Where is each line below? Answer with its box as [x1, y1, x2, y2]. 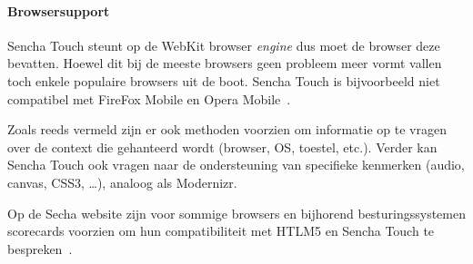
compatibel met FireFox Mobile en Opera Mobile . [7, 89, 291, 108]
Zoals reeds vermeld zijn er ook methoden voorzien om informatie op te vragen [7, 120, 447, 139]
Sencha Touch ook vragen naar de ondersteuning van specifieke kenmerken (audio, [7, 155, 465, 174]
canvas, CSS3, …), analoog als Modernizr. [7, 172, 237, 191]
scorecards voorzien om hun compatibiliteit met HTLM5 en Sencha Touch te [7, 221, 435, 240]
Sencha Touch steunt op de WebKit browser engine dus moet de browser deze [7, 35, 440, 54]
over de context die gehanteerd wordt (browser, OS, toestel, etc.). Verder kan [7, 137, 438, 156]
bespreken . [7, 239, 73, 258]
